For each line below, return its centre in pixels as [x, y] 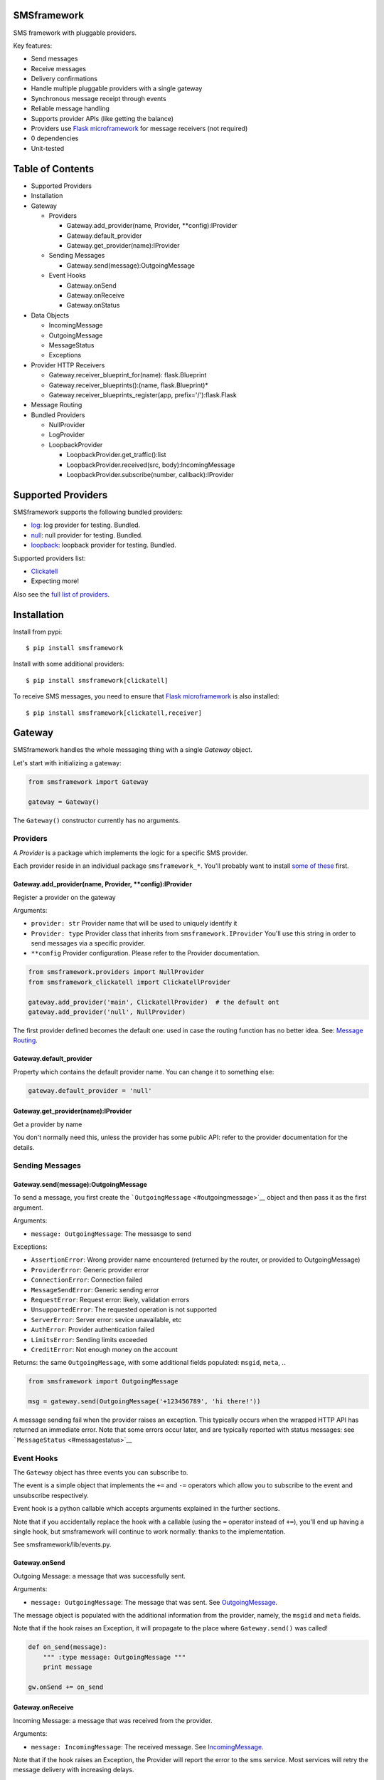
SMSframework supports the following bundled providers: [98, 512]
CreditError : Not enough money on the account [104, 1349]
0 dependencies [55, 138]
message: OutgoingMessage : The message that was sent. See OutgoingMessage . [154, 1602]
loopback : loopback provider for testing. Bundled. [104, 545]
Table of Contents [54, 168]
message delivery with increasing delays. [74, 1770]
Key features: [33, 46]
